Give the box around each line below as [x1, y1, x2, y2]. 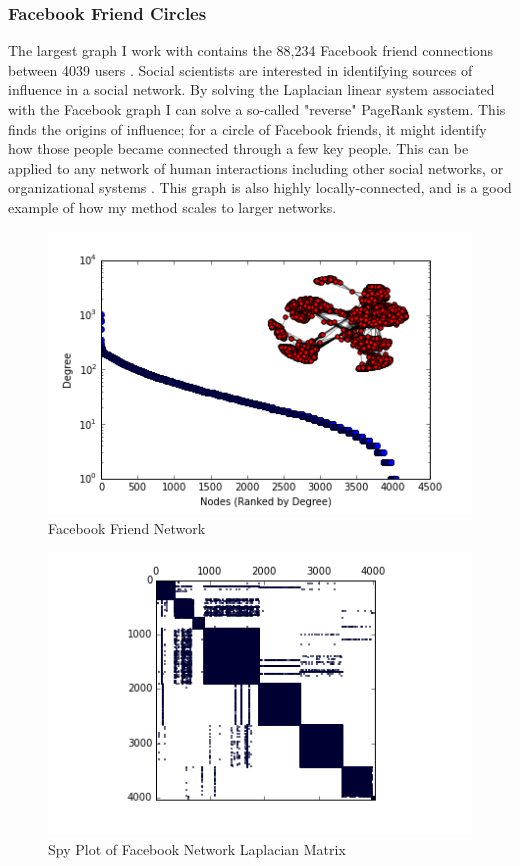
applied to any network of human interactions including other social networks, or [8, 157, 504, 178]
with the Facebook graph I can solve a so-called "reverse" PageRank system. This [8, 99, 506, 119]
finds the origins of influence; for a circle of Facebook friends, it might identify [8, 118, 487, 139]
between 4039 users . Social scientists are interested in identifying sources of [8, 59, 473, 80]
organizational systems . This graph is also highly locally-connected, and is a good [8, 177, 512, 198]
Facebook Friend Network [48, 517, 206, 538]
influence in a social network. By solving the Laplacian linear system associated [8, 79, 495, 100]
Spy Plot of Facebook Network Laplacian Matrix [48, 838, 346, 859]
